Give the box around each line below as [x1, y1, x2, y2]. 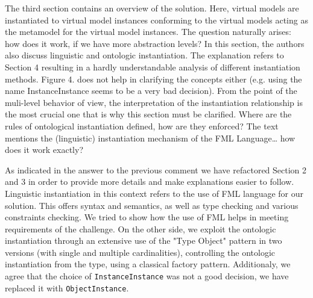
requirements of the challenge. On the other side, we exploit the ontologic [5, 222, 276, 235]
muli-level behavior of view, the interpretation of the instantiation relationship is [5, 96, 303, 108]
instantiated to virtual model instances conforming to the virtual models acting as [5, 13, 308, 26]
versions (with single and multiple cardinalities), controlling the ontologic [5, 246, 276, 258]
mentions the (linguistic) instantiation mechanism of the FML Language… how [5, 131, 296, 144]
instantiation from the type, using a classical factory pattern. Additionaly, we [5, 258, 291, 270]
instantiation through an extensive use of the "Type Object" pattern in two [5, 234, 282, 247]
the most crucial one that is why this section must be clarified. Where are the [5, 108, 292, 120]
